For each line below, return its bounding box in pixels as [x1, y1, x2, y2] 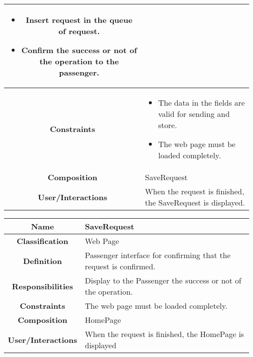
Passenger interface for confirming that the [85, 249, 231, 261]
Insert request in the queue [26, 14, 133, 25]
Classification [17, 235, 69, 246]
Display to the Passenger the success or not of [85, 275, 242, 286]
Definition [23, 255, 62, 266]
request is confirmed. [85, 261, 156, 272]
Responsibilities [12, 280, 73, 292]
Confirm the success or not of [21, 44, 137, 56]
